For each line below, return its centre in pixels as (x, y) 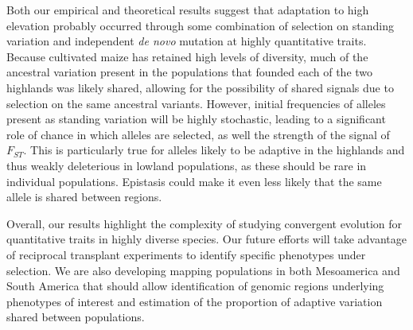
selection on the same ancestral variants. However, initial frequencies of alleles (196, 103)
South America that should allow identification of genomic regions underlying (195, 286)
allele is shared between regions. (84, 197)
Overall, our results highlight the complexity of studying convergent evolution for (205, 223)
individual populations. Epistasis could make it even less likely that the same (194, 181)
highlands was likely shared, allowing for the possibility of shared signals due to (200, 87)
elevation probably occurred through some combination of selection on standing (200, 25)
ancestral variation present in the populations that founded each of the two (190, 72)
